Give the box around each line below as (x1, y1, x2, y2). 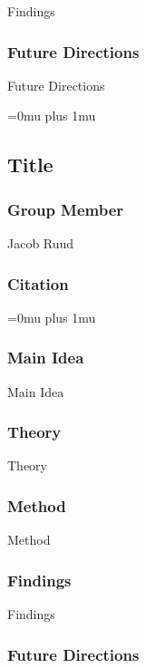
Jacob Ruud (7, 234, 74, 252)
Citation (7, 272, 69, 295)
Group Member (7, 198, 124, 220)
